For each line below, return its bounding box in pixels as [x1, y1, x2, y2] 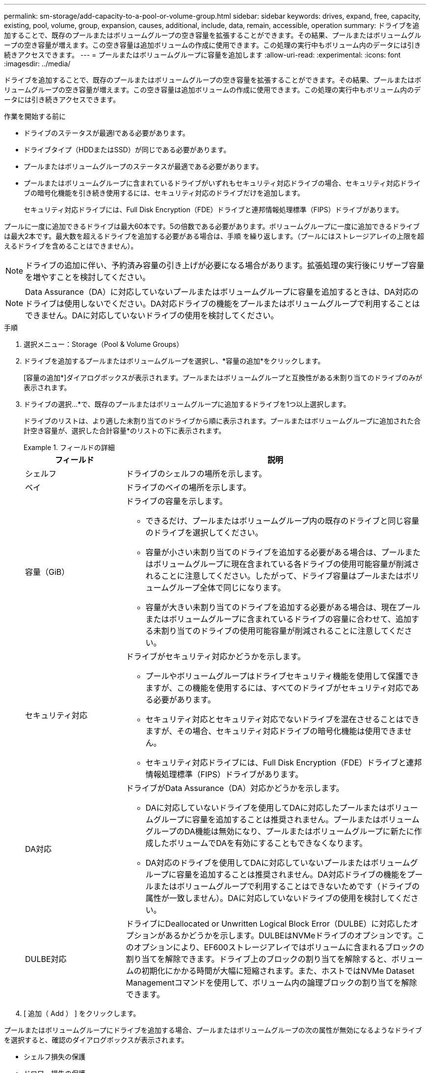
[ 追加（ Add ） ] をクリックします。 [24, 1009, 140, 1017]
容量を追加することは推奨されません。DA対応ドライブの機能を [176, 870, 407, 879]
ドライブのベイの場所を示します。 [126, 482, 251, 492]
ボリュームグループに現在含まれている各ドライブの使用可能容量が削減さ [153, 559, 420, 569]
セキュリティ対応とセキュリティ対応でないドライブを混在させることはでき [145, 714, 420, 724]
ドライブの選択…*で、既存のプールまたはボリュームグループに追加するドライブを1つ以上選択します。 [24, 400, 350, 408]
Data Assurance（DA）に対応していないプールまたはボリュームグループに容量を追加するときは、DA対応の [25, 287, 419, 297]
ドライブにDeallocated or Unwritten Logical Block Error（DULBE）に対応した [126, 919, 411, 929]
